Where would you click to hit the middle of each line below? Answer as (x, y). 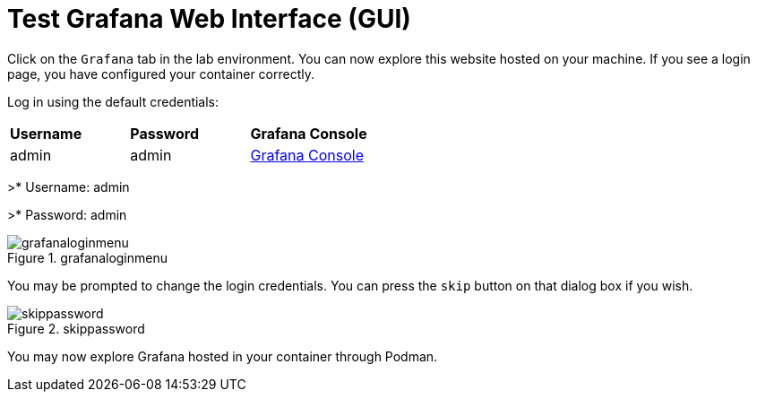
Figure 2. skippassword (76, 328)
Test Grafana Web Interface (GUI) (209, 19)
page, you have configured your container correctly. (161, 74)
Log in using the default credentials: (113, 101)
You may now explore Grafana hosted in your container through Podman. (223, 356)
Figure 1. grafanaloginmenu (88, 257)
